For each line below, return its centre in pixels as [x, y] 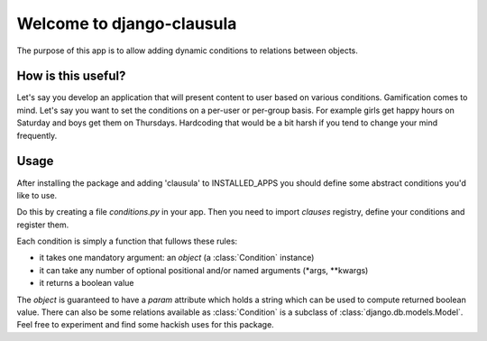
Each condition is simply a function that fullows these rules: [127, 241]
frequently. [37, 135]
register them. [43, 225]
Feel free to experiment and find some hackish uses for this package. [145, 325]
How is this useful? [71, 76]
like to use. [37, 195]
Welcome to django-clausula [127, 23]
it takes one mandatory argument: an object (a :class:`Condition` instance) [177, 258]
